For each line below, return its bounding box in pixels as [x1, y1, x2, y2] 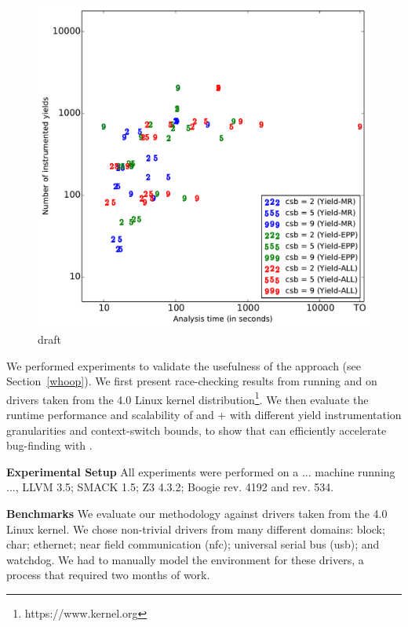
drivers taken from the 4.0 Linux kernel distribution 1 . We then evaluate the [6, 388, 369, 407]
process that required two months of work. [6, 567, 210, 583]
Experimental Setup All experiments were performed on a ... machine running [6, 463, 395, 479]
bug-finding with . [6, 437, 93, 454]
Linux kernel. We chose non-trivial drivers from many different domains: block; [6, 520, 385, 537]
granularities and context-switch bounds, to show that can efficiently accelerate [6, 421, 387, 438]
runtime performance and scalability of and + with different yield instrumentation [6, 406, 402, 422]
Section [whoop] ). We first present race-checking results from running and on [6, 373, 377, 389]
